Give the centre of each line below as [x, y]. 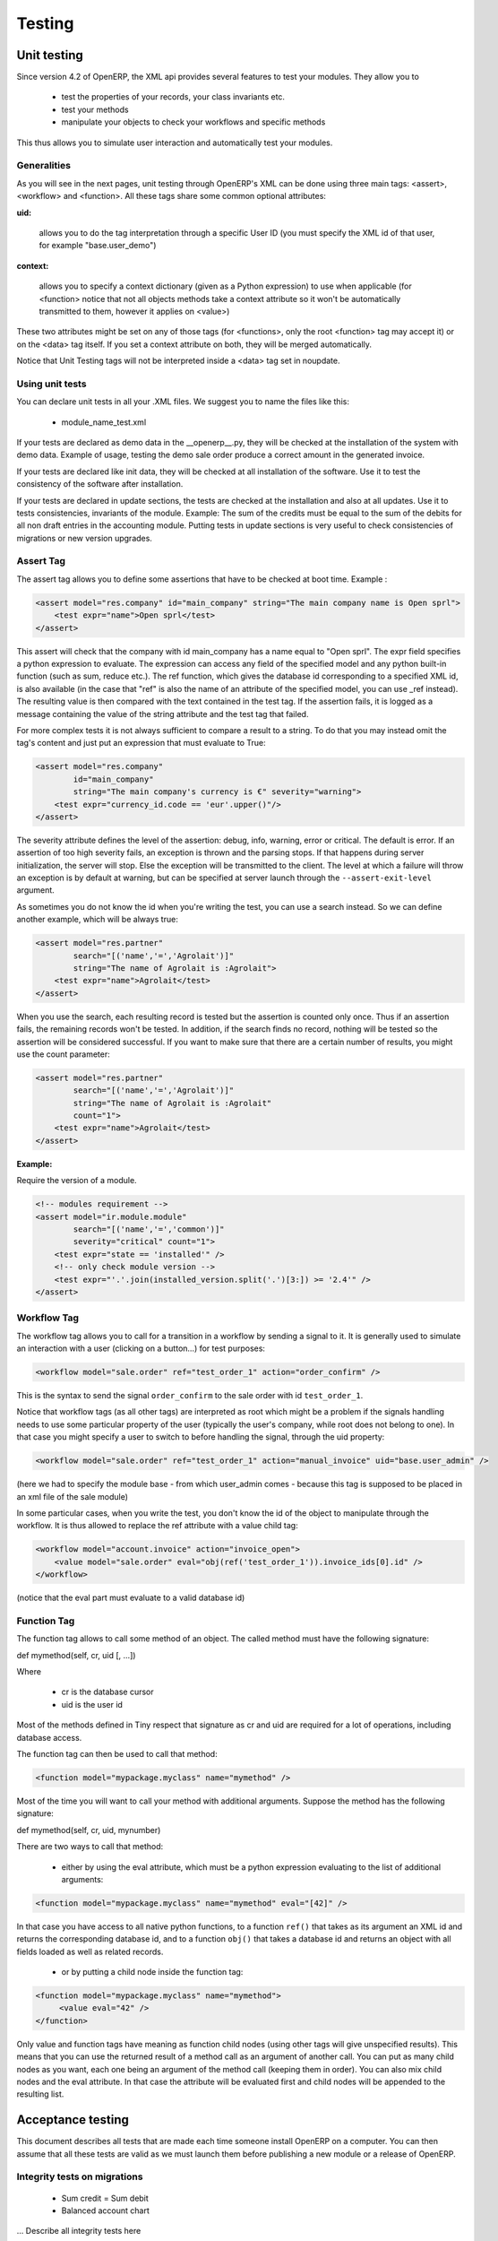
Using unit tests [52, 384]
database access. [49, 1737]
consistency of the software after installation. [100, 484]
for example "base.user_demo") [98, 246]
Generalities [44, 166]
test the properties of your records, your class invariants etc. [173, 97]
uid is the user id [92, 1704]
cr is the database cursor [107, 1692]
